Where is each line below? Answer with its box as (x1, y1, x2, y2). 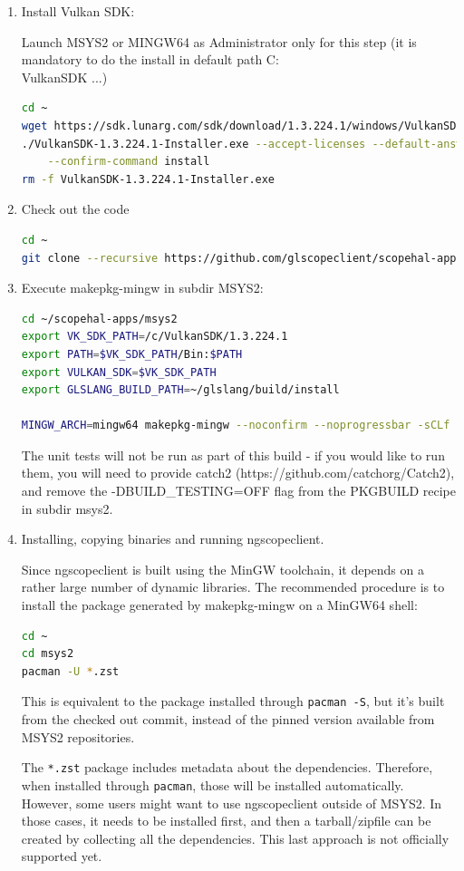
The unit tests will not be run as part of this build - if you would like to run (21, 445, 445, 464)
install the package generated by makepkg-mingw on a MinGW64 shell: (21, 595, 418, 615)
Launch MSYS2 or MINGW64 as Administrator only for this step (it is (21, 32, 417, 51)
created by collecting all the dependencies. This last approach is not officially (21, 828, 449, 847)
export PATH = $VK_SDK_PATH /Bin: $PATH (21, 347, 243, 361)
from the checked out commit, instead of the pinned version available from (21, 710, 435, 729)
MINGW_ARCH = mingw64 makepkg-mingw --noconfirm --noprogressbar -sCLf (21, 419, 450, 432)
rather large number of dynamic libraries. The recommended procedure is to (21, 577, 445, 596)
